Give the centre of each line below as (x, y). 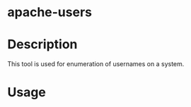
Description (42, 45)
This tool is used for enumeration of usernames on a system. (96, 64)
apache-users (50, 12)
